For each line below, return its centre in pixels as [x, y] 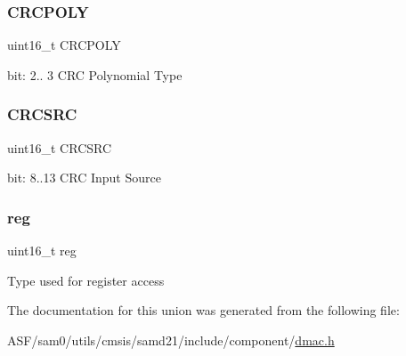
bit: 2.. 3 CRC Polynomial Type [95, 74]
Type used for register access [86, 280]
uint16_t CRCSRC [60, 147]
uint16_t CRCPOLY [64, 45]
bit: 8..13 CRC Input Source [84, 178]
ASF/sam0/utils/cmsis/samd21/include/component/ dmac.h [171, 340]
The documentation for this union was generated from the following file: [203, 310]
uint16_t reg [42, 251]
